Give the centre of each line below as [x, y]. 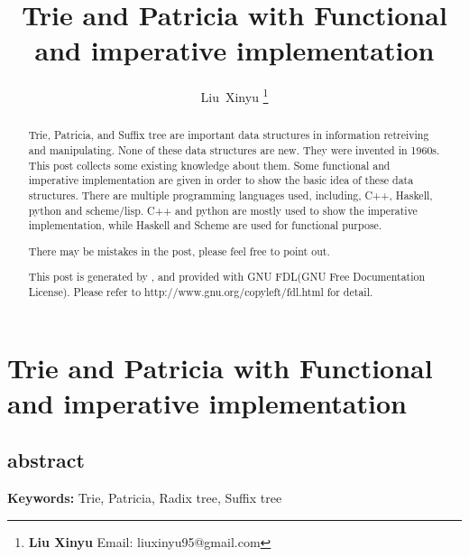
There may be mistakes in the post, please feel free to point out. [179, 251]
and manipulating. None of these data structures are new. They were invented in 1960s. [234, 150]
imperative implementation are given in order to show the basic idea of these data [221, 180]
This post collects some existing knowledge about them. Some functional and [209, 165]
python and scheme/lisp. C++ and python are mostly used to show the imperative [223, 210]
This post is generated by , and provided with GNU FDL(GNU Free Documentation [227, 277]
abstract [46, 460]
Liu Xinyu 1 [234, 95]
